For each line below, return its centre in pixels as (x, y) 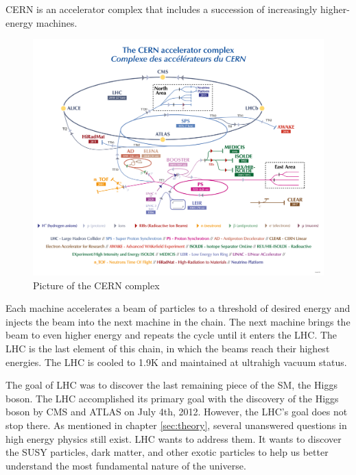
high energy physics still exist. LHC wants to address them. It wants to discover (174, 438)
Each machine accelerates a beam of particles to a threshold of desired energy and (178, 308)
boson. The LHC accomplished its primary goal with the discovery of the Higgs (172, 398)
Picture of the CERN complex (96, 285)
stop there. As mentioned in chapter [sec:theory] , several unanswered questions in (176, 425)
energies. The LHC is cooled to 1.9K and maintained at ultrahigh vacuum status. (176, 362)
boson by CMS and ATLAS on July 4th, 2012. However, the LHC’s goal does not (177, 412)
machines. (57, 22)
